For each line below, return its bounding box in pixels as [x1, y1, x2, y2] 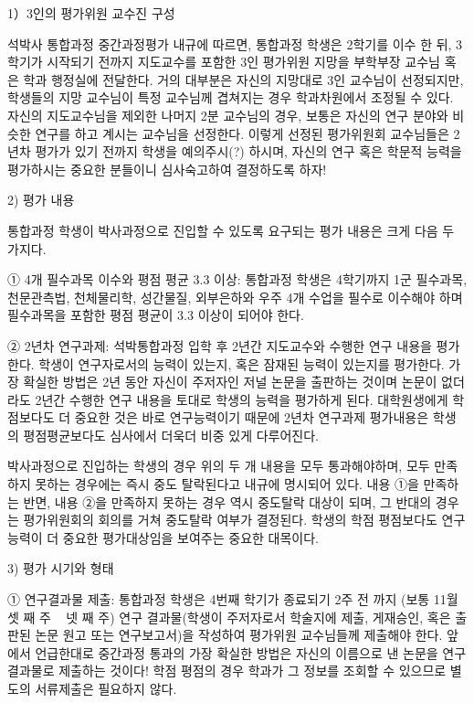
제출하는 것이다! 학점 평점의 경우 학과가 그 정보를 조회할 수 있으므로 [58, 661, 447, 680]
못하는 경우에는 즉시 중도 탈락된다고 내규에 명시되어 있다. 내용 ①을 [35, 474, 419, 494]
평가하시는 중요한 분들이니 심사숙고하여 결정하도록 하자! [7, 159, 327, 178]
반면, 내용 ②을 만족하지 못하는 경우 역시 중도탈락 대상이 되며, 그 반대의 [23, 492, 432, 511]
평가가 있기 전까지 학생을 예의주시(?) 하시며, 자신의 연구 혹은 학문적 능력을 [35, 142, 462, 161]
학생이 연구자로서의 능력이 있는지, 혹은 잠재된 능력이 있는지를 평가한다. [38, 354, 445, 373]
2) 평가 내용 [7, 190, 75, 209]
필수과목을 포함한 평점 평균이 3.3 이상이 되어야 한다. [7, 305, 304, 325]
